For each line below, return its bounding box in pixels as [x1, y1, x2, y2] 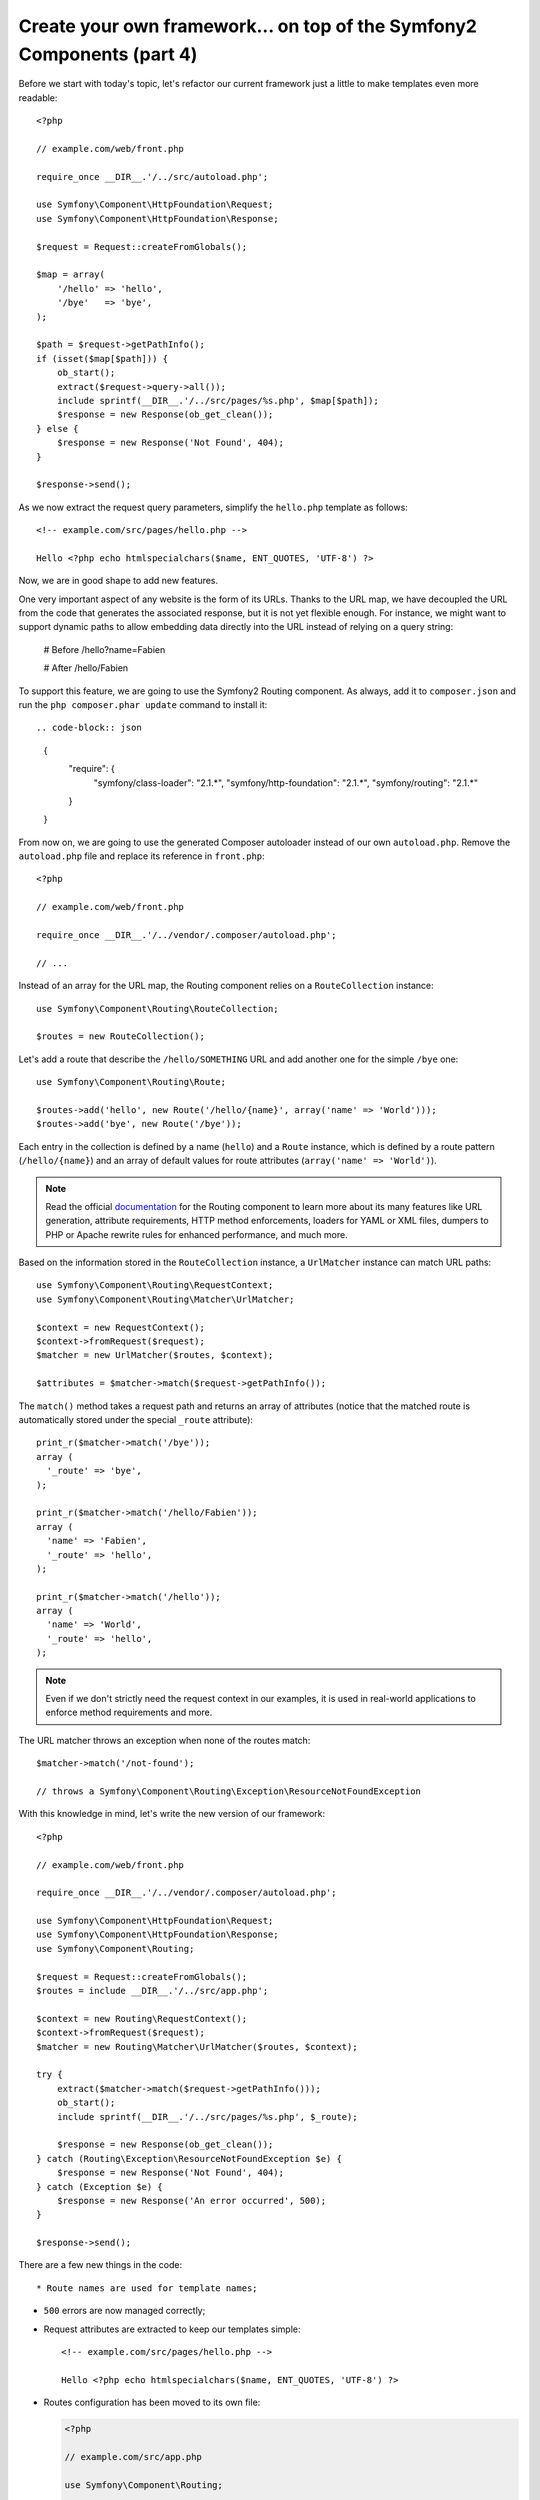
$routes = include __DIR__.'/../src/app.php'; [36, 1985, 269, 1997]
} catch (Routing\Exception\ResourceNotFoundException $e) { [36, 2153, 342, 2164]
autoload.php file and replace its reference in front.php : [18, 850, 265, 862]
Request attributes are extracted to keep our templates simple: [43, 2323, 301, 2335]
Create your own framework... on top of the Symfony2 [18, 15, 477, 37]
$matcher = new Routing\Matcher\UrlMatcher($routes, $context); [36, 2041, 359, 2052]
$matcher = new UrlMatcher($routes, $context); [36, 1350, 274, 1361]
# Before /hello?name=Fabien [43, 643, 166, 655]
